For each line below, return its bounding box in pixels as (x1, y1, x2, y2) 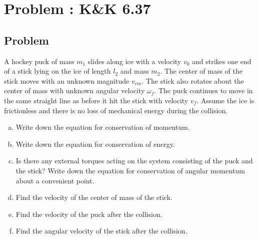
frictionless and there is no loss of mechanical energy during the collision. (4, 105, 228, 115)
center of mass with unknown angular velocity (4, 85, 145, 96)
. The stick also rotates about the (141, 75, 244, 86)
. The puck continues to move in (154, 85, 253, 96)
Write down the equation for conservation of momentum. (15, 122, 190, 132)
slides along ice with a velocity (87, 56, 181, 66)
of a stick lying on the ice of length (4, 66, 111, 76)
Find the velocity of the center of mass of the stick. (15, 192, 172, 202)
